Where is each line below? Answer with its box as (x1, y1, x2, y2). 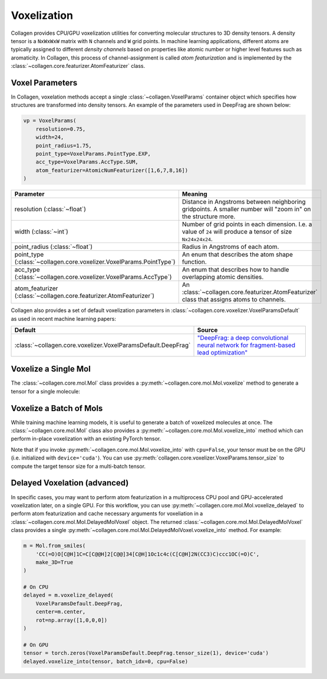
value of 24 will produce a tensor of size (181, 228, 292, 236)
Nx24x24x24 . (181, 235, 213, 243)
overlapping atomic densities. (181, 273, 264, 281)
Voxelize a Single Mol (11, 364, 91, 374)
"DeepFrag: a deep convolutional (197, 333, 289, 342)
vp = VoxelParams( (23, 117, 77, 124)
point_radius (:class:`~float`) (14, 242, 93, 251)
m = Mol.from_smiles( (23, 543, 86, 549)
